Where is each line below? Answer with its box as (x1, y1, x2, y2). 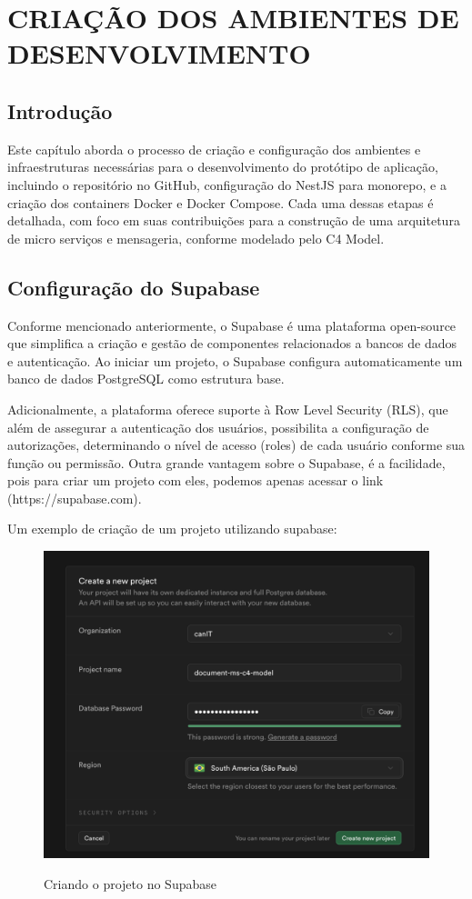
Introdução (7, 96, 113, 125)
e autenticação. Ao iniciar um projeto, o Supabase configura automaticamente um (7, 351, 463, 370)
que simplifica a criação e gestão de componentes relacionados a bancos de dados (7, 334, 457, 353)
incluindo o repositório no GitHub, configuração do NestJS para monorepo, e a (7, 175, 447, 194)
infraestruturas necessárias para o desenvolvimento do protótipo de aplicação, (7, 157, 438, 176)
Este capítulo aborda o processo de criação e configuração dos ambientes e (7, 139, 421, 158)
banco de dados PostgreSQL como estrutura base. (7, 369, 285, 388)
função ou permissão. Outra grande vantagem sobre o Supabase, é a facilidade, (7, 453, 446, 472)
